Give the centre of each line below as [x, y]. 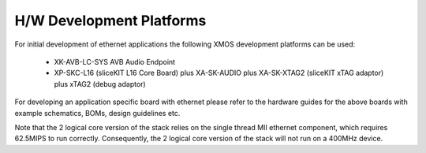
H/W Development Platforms [110, 21]
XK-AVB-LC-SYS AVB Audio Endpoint [115, 62]
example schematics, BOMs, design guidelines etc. [97, 113]
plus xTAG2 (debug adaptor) [100, 84]
